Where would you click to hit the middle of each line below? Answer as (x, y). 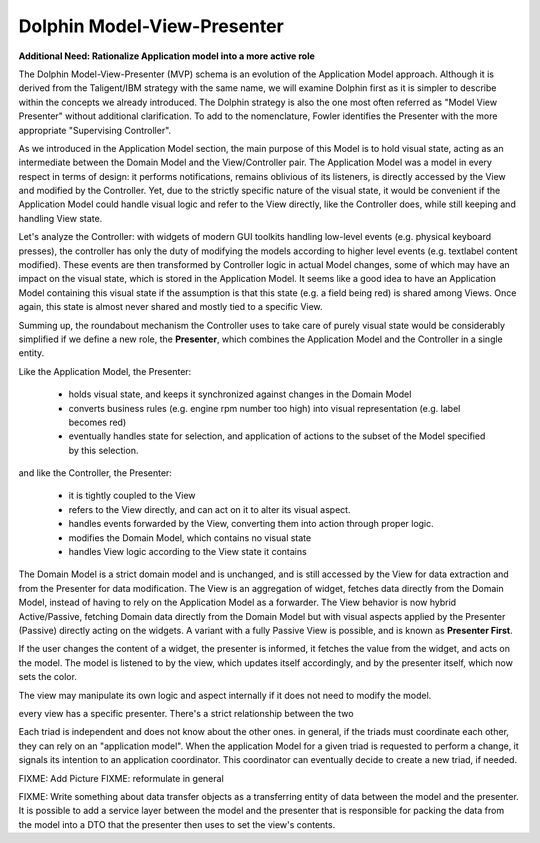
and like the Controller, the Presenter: (95, 473)
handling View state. (60, 218)
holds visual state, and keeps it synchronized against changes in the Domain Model (240, 394)
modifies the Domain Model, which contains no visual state (190, 537)
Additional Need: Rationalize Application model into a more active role (166, 56)
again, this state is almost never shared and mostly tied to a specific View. (171, 307)
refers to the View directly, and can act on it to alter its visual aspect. (209, 509)
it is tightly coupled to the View (132, 496)
